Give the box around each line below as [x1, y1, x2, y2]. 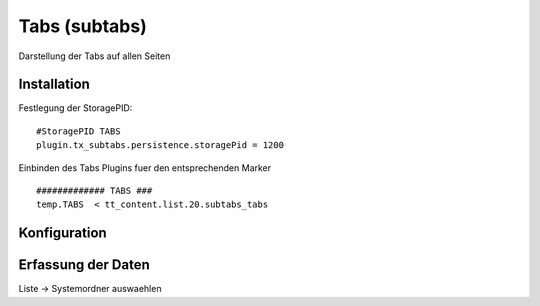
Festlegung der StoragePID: [18, 102, 133, 114]
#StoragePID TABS [36, 125, 121, 137]
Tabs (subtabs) [18, 15, 147, 37]
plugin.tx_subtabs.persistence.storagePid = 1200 [36, 140, 285, 151]
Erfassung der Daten [18, 256, 150, 274]
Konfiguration [18, 225, 107, 242]
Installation [18, 76, 90, 93]
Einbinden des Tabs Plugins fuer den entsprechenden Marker [18, 161, 272, 174]
